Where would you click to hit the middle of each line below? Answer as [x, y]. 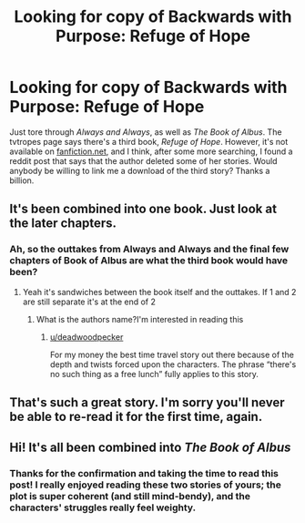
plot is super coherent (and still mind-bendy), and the [130, 497]
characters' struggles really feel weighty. [103, 508]
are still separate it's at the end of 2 [89, 302]
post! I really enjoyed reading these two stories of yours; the [146, 485]
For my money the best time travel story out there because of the [172, 354]
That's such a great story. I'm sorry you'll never [147, 403]
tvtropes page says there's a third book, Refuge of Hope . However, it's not [149, 141]
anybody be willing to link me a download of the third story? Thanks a [140, 170]
